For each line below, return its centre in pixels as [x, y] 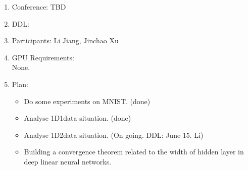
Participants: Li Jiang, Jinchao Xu [65, 40]
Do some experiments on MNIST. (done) [87, 101]
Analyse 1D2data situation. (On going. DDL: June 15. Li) [114, 135]
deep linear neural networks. [68, 161]
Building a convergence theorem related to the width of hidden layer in [134, 152]
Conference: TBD [39, 7]
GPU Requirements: [43, 57]
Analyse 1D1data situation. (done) [78, 118]
